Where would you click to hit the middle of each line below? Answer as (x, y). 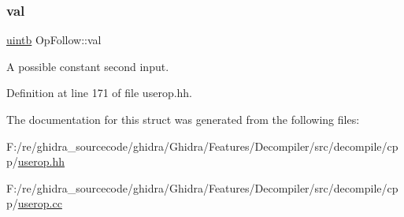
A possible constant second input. (88, 66)
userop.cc (40, 203)
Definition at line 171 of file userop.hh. (100, 93)
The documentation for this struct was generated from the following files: (183, 119)
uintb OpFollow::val (54, 40)
